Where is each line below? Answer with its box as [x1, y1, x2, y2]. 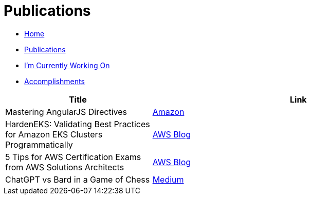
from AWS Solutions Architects [5, 162, 124, 172]
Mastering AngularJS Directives [5, 106, 127, 117]
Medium [152, 174, 184, 185]
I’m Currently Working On [24, 61, 110, 70]
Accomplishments [24, 76, 85, 86]
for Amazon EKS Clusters [5, 129, 103, 140]
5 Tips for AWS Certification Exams [5, 151, 141, 162]
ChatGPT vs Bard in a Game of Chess [5, 174, 150, 185]
